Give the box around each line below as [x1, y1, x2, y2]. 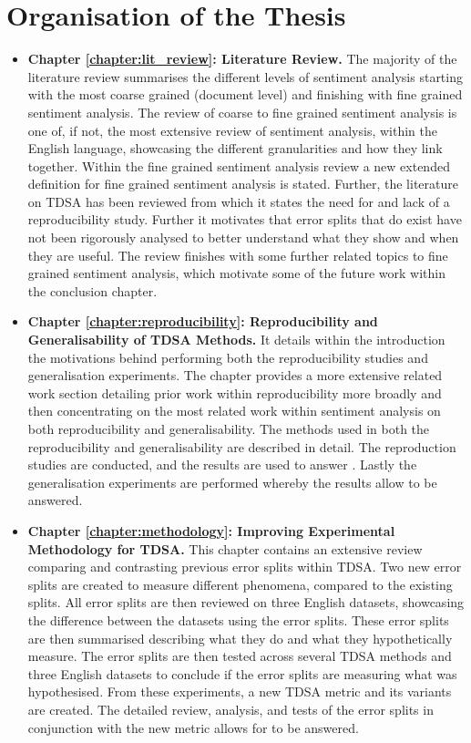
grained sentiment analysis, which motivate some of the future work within [27, 263, 445, 283]
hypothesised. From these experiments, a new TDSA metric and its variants [27, 682, 452, 701]
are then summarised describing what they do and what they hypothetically [27, 628, 453, 647]
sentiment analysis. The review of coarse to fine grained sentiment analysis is [27, 102, 457, 121]
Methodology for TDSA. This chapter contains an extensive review [27, 539, 423, 558]
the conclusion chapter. [27, 281, 158, 300]
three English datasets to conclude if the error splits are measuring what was [27, 664, 457, 683]
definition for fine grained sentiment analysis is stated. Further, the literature [27, 174, 458, 193]
